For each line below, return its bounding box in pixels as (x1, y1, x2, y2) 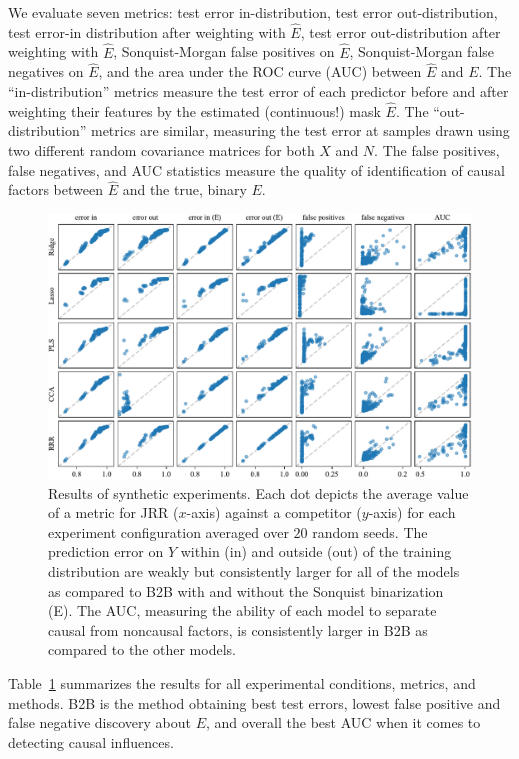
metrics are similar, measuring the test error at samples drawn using (90, 120, 510, 141)
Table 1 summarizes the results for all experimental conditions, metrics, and (8, 672, 476, 693)
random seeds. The (312, 521, 428, 542)
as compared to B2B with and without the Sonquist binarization (48, 580, 444, 601)
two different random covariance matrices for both (8, 140, 315, 161)
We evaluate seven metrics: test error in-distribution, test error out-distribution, (8, 2, 498, 22)
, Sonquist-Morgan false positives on (113, 41, 335, 62)
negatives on (8, 61, 84, 82)
